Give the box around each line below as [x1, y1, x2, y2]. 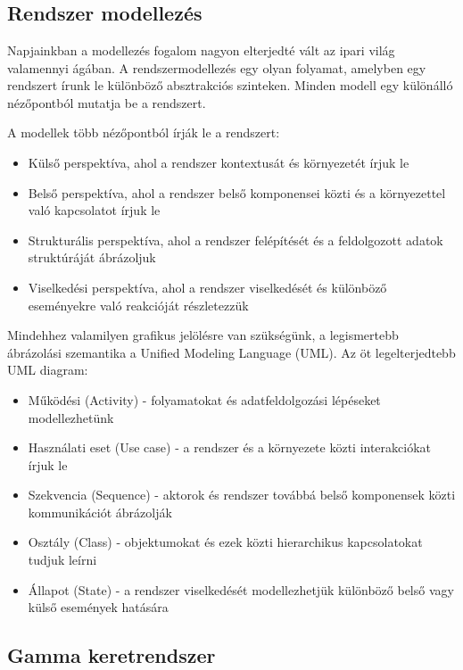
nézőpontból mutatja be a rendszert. [7, 93, 206, 112]
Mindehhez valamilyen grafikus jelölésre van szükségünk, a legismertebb [7, 326, 399, 344]
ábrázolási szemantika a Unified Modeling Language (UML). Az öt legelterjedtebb [7, 343, 456, 361]
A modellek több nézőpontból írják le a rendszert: [7, 123, 280, 142]
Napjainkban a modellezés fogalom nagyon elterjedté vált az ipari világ [7, 41, 395, 59]
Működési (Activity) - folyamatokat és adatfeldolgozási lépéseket [28, 390, 381, 409]
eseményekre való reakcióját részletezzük [28, 295, 249, 314]
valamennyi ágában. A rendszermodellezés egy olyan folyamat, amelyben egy [7, 58, 426, 77]
